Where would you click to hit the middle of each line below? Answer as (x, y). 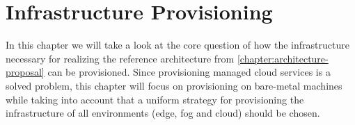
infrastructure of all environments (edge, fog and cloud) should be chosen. (163, 113)
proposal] (25, 72)
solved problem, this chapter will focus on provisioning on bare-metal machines (174, 85)
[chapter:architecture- (283, 58)
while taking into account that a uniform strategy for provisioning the (155, 99)
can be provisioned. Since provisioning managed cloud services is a (189, 72)
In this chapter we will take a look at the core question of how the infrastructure (177, 45)
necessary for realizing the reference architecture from (120, 58)
